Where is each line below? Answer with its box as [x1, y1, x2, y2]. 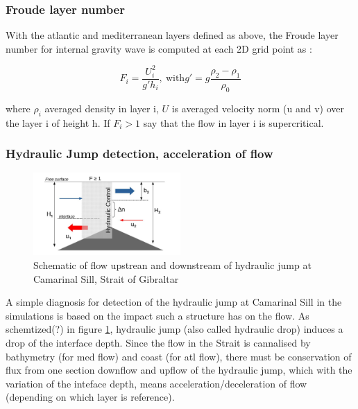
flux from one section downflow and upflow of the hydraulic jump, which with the [6, 363, 352, 377]
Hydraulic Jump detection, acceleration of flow [6, 145, 273, 162]
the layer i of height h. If [6, 115, 110, 130]
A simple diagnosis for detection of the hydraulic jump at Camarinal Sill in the [6, 295, 342, 309]
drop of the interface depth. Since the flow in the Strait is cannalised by [6, 335, 311, 349]
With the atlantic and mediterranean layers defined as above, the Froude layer [6, 28, 339, 42]
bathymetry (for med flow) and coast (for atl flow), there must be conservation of [6, 349, 352, 363]
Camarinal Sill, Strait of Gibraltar [33, 271, 179, 286]
